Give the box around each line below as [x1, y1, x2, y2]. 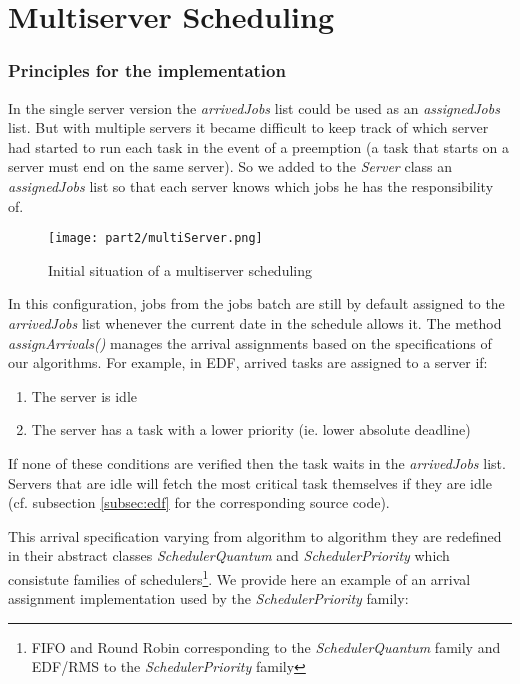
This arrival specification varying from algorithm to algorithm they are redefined [8, 525, 502, 546]
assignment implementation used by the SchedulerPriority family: [8, 588, 409, 609]
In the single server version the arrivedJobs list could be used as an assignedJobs [8, 97, 500, 118]
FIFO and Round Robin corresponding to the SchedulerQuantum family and [31, 636, 501, 657]
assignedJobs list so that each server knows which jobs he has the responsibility [8, 175, 494, 196]
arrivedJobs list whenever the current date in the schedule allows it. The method [8, 313, 502, 333]
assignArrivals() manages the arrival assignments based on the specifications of [8, 332, 492, 353]
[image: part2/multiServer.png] [48, 231, 263, 246]
